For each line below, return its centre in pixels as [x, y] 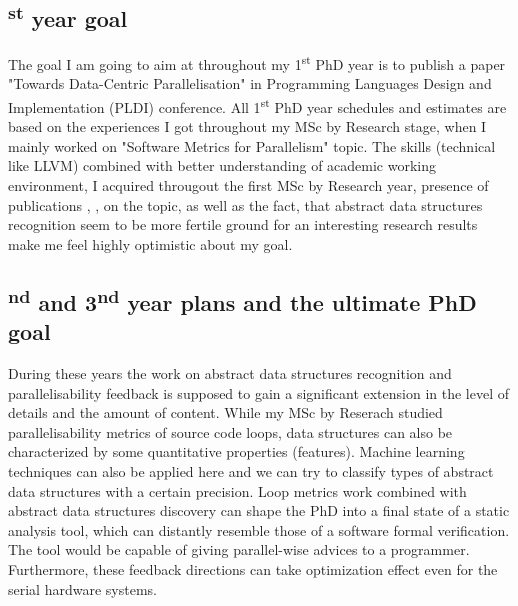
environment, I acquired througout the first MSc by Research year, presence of [248, 185]
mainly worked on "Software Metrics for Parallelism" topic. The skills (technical [252, 145]
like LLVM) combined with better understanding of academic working [222, 165]
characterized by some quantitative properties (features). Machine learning [236, 451]
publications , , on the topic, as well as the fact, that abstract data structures [245, 204]
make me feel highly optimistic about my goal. [150, 243]
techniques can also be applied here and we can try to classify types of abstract [251, 471]
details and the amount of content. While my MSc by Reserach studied [225, 412]
